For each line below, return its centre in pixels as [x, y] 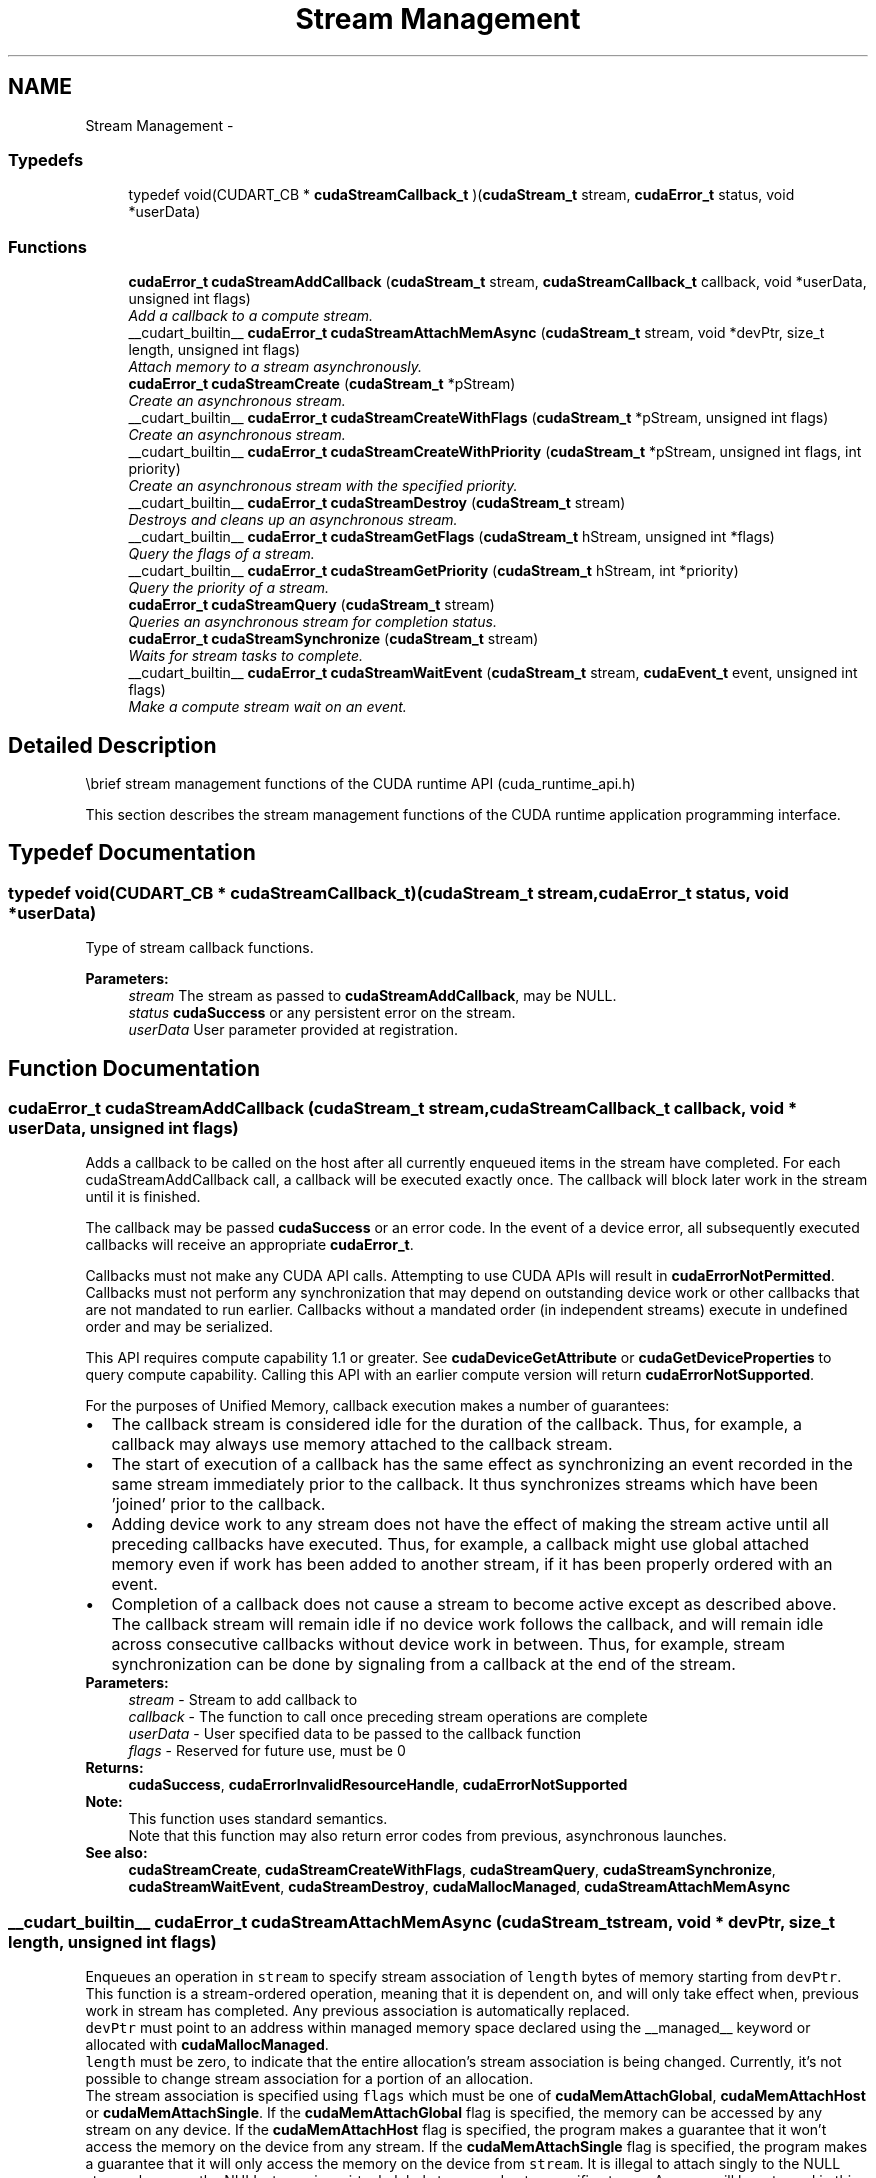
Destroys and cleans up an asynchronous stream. [293, 520]
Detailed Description [112, 745]
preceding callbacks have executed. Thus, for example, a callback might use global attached [460, 1544]
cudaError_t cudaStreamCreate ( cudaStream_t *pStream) [322, 384]
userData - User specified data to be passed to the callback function [355, 1734]
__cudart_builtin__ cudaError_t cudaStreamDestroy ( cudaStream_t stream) [377, 503]
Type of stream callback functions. [199, 948]
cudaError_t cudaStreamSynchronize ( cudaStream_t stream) [333, 639]
